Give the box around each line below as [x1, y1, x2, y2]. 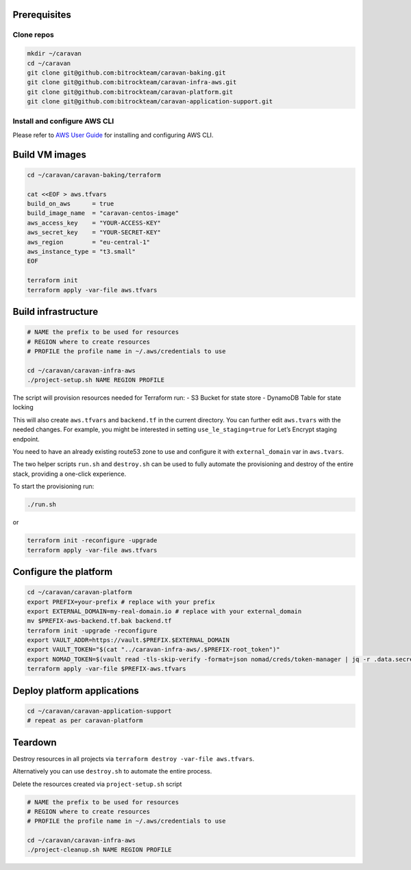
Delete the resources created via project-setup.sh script [12, 780, 182, 788]
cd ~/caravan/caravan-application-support [27, 707, 172, 715]
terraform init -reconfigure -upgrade [27, 537, 158, 544]
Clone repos [12, 30, 54, 40]
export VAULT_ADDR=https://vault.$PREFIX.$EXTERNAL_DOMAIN [27, 637, 229, 644]
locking [12, 403, 34, 411]
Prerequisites [12, 9, 71, 21]
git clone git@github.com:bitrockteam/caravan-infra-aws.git [27, 79, 237, 86]
